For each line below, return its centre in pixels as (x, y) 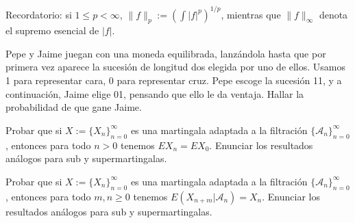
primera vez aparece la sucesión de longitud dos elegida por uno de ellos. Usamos (176, 67)
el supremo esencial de (52, 30)
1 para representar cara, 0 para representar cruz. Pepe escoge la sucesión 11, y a (174, 80)
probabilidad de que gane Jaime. (74, 107)
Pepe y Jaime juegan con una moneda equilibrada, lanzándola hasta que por (166, 53)
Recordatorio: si (39, 14)
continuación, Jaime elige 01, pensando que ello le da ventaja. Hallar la (155, 93)
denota (333, 14)
